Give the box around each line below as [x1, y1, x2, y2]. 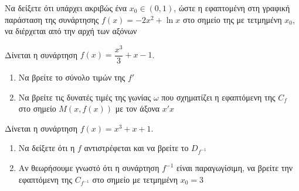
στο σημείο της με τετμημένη [182, 13, 282, 25]
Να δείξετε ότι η [18, 142, 75, 154]
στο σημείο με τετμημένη [92, 173, 178, 185]
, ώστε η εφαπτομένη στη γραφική [174, 2, 290, 14]
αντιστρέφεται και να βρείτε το [84, 142, 189, 154]
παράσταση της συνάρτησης [5, 13, 99, 25]
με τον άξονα [115, 102, 160, 115]
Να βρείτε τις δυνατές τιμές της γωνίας [18, 91, 151, 103]
